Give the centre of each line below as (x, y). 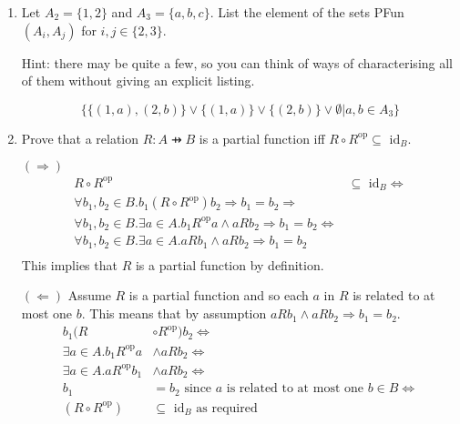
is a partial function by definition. (230, 264)
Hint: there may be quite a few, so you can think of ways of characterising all (237, 62)
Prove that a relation (80, 138)
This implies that (69, 264)
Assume (89, 295)
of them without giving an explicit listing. (138, 81)
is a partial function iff (262, 138)
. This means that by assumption (174, 313)
